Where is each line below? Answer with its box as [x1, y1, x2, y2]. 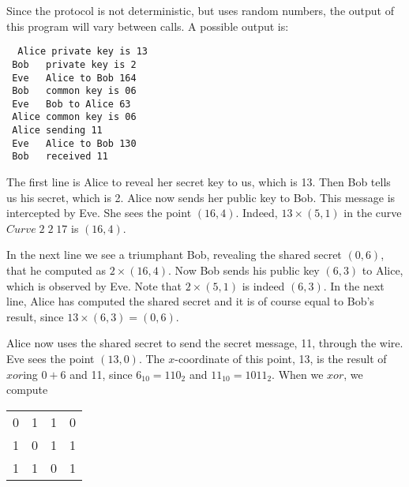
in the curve [343, 204, 402, 221]
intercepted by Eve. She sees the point [6, 204, 192, 221]
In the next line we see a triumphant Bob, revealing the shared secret [6, 246, 342, 263]
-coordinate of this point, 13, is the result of [174, 350, 387, 367]
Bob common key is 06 [12, 85, 137, 97]
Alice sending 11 [12, 125, 103, 137]
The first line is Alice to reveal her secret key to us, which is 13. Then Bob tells [6, 174, 391, 190]
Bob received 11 [12, 151, 108, 163]
